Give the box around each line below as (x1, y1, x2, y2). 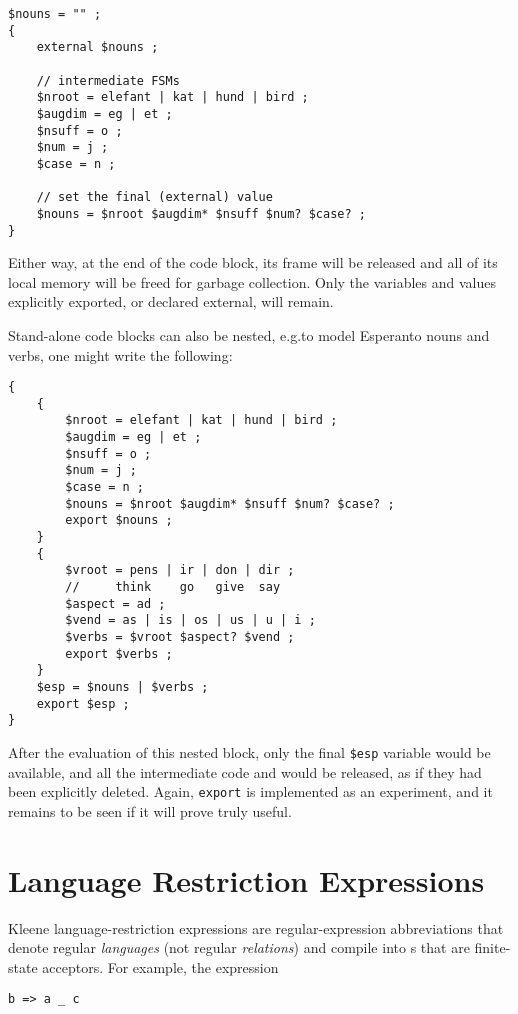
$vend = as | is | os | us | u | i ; (65, 613, 316, 628)
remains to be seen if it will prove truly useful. (8, 800, 292, 821)
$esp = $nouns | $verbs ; (36, 679, 209, 694)
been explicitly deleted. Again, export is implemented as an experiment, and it (8, 781, 493, 802)
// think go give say (65, 580, 281, 595)
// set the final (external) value (36, 190, 273, 205)
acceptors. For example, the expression (42, 956, 279, 977)
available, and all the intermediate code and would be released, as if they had (8, 761, 482, 782)
